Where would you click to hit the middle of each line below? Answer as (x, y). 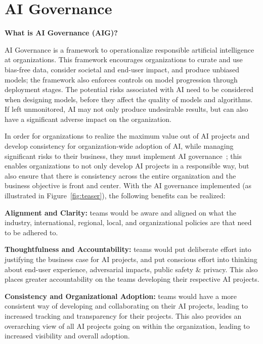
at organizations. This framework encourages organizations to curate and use (124, 59)
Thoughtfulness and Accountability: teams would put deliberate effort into (128, 249)
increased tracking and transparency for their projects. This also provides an (123, 315)
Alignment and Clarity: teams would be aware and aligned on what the (120, 212)
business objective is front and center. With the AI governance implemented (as (128, 185)
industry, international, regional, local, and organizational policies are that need (128, 222)
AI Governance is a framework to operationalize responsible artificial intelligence (129, 49)
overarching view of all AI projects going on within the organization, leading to (127, 326)
